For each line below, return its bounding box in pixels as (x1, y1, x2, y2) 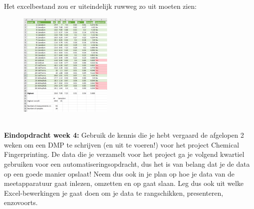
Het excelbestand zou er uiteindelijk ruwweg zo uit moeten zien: (4, 1, 197, 11)
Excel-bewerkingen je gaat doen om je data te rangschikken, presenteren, (4, 187, 224, 198)
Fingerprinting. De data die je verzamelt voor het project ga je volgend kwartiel (4, 149, 245, 159)
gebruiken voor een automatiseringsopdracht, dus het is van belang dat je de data (4, 158, 250, 169)
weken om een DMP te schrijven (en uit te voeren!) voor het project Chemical (4, 139, 239, 149)
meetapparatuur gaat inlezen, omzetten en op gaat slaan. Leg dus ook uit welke (4, 178, 244, 188)
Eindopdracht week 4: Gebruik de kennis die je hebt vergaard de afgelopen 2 (4, 130, 244, 140)
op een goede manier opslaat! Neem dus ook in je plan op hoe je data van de (4, 168, 235, 179)
